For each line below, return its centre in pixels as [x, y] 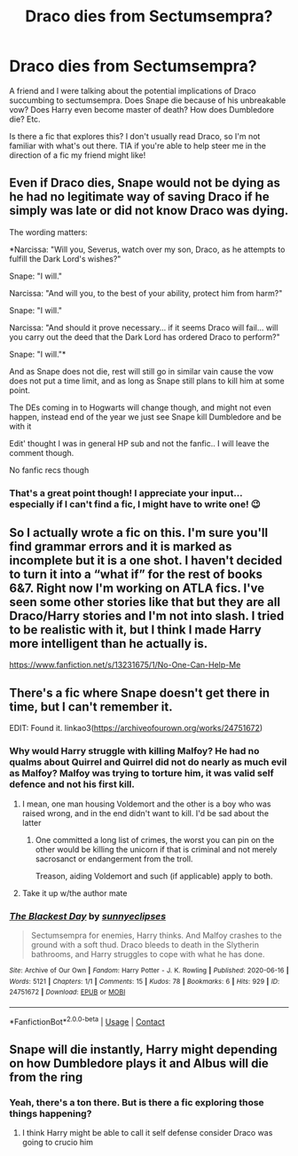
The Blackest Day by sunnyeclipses [88, 916]
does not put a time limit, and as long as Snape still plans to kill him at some [147, 381]
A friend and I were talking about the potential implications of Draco [133, 90]
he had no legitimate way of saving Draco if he [139, 197]
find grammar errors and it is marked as [121, 547]
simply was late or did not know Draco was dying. [149, 211]
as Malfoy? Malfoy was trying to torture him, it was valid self [142, 774]
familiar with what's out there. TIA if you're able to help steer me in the [137, 145]
